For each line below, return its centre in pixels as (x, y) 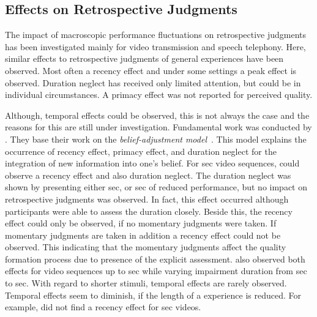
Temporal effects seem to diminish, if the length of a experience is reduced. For (153, 295)
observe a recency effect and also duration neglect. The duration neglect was (148, 175)
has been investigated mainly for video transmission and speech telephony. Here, (155, 46)
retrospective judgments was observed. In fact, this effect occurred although (147, 199)
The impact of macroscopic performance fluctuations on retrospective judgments (156, 35)
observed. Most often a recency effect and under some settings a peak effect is (151, 70)
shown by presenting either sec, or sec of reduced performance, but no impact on (156, 187)
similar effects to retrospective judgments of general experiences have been (144, 58)
